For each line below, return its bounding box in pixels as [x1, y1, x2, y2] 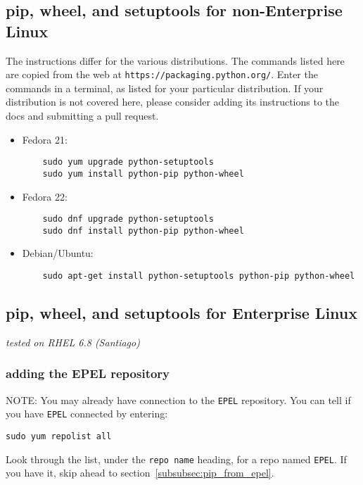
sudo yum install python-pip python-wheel [42, 168, 244, 179]
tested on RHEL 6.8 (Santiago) [6, 334, 140, 349]
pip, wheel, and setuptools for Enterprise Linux [6, 302, 357, 324]
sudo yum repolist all [6, 432, 112, 442]
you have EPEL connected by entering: [6, 406, 168, 421]
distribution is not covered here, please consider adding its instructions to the [6, 94, 340, 109]
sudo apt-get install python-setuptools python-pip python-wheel [42, 271, 355, 282]
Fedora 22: [22, 189, 68, 203]
